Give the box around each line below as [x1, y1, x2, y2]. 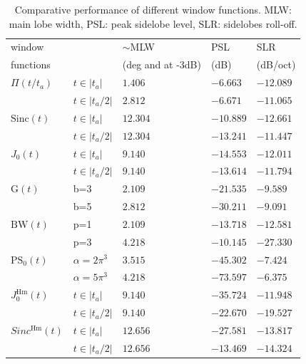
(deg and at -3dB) [122, 57, 201, 72]
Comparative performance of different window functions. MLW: [14, 2, 292, 16]
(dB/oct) [256, 57, 296, 72]
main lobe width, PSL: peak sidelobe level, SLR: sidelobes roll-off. [9, 16, 297, 31]
